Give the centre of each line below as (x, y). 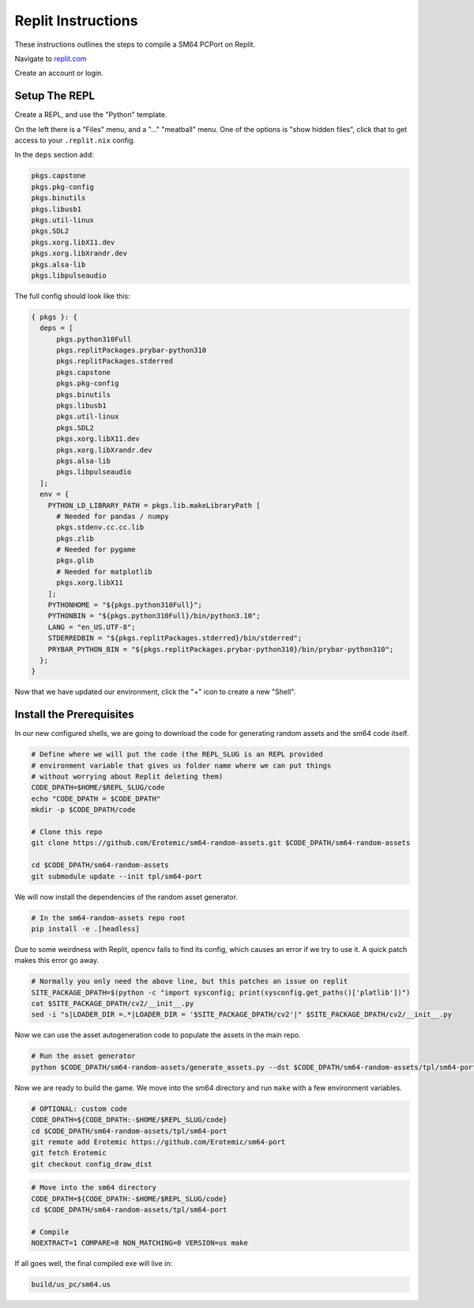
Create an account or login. (59, 73)
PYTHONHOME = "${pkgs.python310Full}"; (125, 605)
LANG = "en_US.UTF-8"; (92, 627)
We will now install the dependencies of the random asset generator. (126, 897)
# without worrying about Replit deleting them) (127, 777)
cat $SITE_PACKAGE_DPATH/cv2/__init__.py (113, 1004)
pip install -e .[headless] (85, 929)
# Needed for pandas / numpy (113, 516)
